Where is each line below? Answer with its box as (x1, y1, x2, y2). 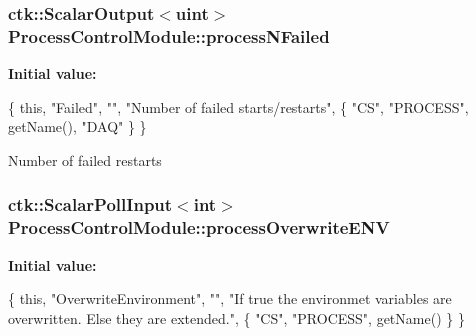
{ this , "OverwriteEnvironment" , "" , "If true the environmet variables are (8, 288, 452, 309)
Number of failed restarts (8, 149, 162, 170)
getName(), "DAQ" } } (8, 116, 147, 137)
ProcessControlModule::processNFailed (8, 23, 330, 48)
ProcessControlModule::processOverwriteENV (8, 215, 390, 240)
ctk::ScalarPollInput (8, 192, 173, 217)
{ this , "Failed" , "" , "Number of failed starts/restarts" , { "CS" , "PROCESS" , (8, 96, 469, 117)
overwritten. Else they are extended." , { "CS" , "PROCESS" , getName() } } (8, 307, 465, 328)
